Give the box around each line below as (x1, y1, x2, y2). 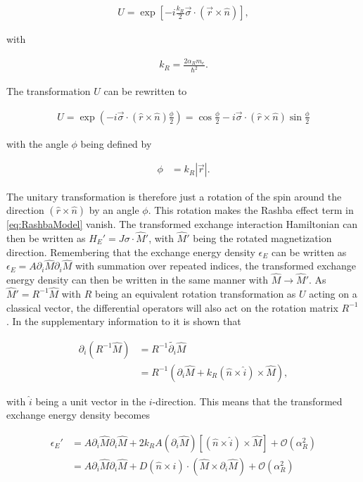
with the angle (6, 136, 68, 151)
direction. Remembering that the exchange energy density (6, 244, 255, 259)
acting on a (309, 286, 357, 300)
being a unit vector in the (35, 393, 146, 408)
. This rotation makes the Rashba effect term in (148, 203, 354, 217)
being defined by (80, 136, 152, 151)
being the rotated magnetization (193, 230, 332, 245)
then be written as (6, 230, 86, 245)
